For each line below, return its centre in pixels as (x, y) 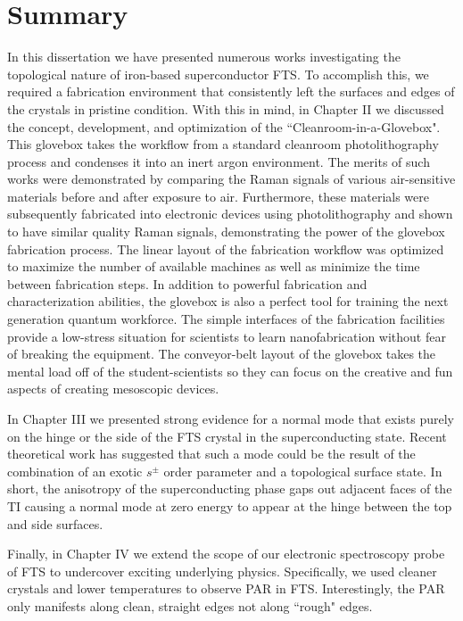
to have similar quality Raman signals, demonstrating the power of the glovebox (226, 232)
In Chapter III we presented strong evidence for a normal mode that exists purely (231, 418)
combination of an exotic (75, 471)
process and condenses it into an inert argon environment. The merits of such (219, 161)
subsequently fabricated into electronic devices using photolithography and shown (230, 214)
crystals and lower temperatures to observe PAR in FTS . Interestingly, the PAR (226, 588)
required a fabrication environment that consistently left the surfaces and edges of (231, 91)
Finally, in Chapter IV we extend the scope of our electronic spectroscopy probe (226, 554)
